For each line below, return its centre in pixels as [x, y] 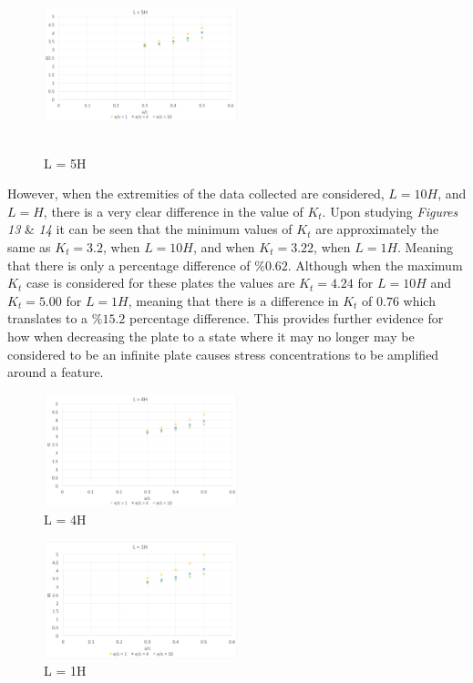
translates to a [48, 318]
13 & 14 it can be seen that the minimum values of [150, 229]
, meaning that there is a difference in [233, 300]
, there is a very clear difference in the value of [173, 211]
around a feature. [56, 372]
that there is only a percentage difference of [129, 265]
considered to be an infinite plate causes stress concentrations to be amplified [223, 354]
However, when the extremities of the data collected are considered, [196, 194]
